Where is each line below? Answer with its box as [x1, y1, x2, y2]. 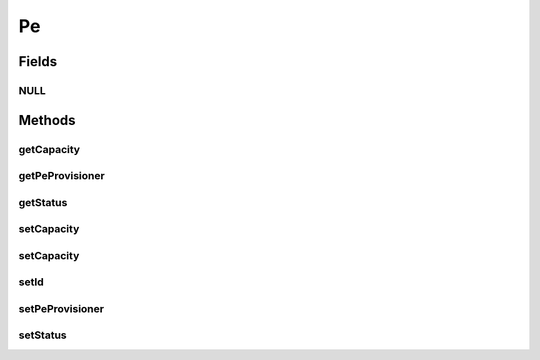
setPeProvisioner [18, 301, 105, 315]
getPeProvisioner [18, 169, 105, 183]
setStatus [18, 328, 67, 342]
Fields [18, 53, 58, 70]
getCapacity [18, 142, 80, 156]
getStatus [18, 195, 68, 209]
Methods [18, 111, 76, 129]
